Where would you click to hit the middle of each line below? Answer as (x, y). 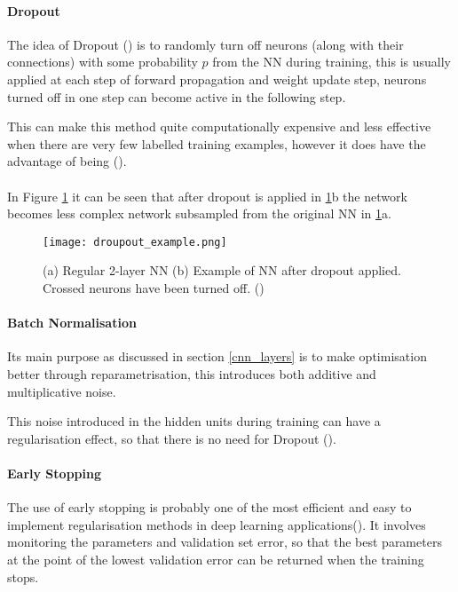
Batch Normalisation (72, 323)
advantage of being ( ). (67, 161)
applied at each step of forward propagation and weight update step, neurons (217, 79)
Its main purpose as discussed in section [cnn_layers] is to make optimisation (217, 356)
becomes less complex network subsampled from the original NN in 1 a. (199, 213)
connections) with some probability (103, 62)
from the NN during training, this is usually (332, 62)
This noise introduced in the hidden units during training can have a (194, 421)
